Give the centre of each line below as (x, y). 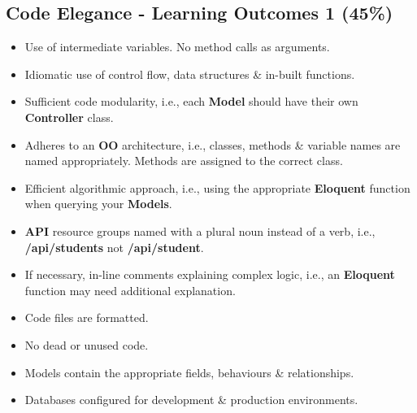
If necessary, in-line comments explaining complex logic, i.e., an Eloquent (210, 274)
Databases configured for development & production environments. (191, 400)
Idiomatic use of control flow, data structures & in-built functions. (190, 74)
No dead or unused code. (87, 344)
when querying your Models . (98, 204)
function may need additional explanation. (130, 290)
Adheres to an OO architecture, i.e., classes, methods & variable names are (213, 144)
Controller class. (69, 117)
